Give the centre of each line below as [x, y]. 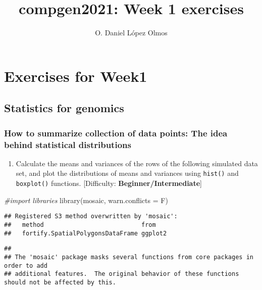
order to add [26, 265]
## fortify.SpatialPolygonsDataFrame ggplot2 [86, 233]
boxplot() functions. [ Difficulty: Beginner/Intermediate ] [109, 183]
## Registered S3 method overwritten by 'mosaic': [91, 216]
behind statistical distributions [68, 144]
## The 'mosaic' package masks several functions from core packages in [129, 257]
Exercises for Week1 [76, 76]
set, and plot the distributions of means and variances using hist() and [127, 173]
